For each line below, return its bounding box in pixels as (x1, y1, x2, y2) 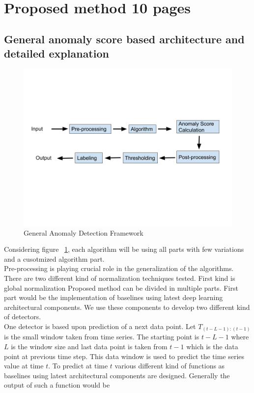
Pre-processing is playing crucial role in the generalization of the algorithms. (4, 263, 234, 273)
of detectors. (4, 311, 41, 322)
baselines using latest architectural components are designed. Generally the (4, 370, 230, 380)
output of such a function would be (4, 380, 110, 390)
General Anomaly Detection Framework (24, 227, 143, 238)
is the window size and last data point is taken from (11, 341, 168, 352)
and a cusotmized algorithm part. (4, 253, 105, 264)
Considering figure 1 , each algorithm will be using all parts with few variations (4, 244, 244, 254)
